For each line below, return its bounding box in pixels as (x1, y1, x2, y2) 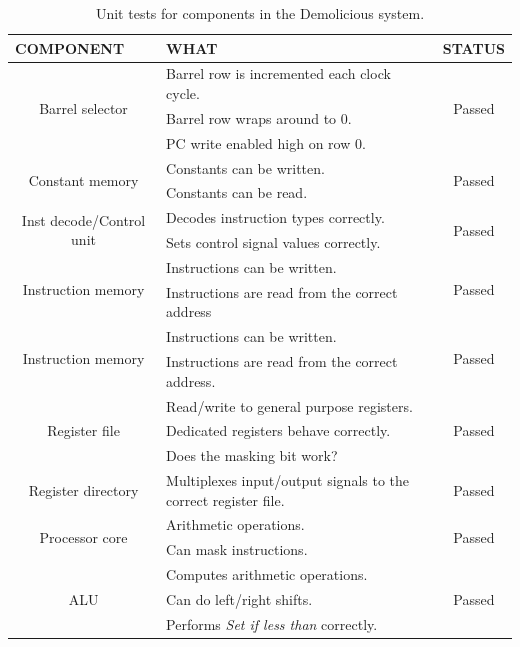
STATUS (442, 37, 505, 58)
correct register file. (166, 489, 285, 510)
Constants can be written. (166, 157, 325, 178)
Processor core (39, 526, 128, 547)
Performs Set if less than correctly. (166, 613, 378, 634)
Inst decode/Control (21, 209, 146, 230)
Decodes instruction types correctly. (166, 207, 385, 228)
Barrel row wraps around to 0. (166, 107, 352, 128)
